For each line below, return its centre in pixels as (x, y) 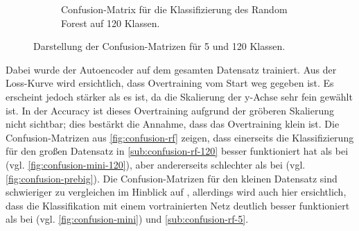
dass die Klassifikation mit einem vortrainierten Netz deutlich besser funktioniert (178, 205)
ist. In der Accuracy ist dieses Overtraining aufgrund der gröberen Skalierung (170, 110)
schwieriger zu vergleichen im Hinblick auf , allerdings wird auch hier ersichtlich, (176, 192)
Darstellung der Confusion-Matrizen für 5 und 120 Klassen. (159, 46)
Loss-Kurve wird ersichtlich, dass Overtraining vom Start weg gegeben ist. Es (170, 83)
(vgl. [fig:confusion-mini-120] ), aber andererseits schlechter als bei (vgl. (156, 164)
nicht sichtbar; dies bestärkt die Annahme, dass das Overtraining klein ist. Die (173, 124)
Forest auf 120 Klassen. (111, 23)
